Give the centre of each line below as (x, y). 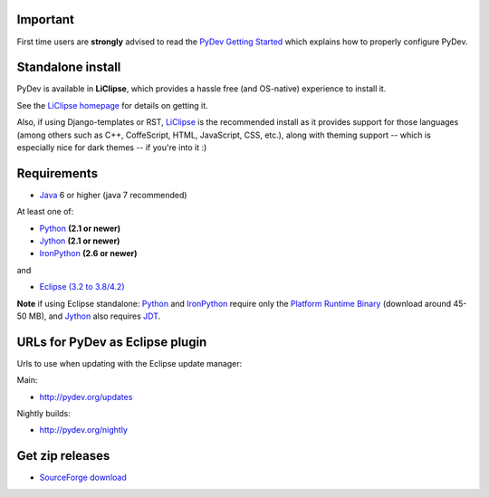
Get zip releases (63, 456)
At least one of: (45, 212)
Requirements (58, 173)
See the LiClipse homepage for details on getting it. (112, 105)
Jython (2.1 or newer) (80, 241)
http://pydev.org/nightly (84, 430)
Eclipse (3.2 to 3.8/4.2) (82, 287)
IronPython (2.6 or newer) (88, 253)
